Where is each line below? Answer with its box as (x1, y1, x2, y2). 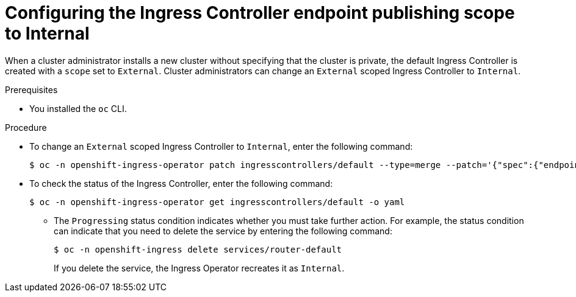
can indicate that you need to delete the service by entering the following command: (54, 225, 392, 236)
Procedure (5, 122, 47, 133)
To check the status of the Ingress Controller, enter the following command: (29, 178, 333, 189)
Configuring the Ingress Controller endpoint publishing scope (5, 2, 515, 23)
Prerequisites (5, 84, 58, 95)
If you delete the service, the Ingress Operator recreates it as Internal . (54, 262, 345, 273)
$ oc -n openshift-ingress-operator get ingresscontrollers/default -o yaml (29, 197, 405, 207)
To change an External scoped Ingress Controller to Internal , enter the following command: (29, 141, 413, 152)
